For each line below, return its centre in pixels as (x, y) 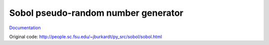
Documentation (25, 28)
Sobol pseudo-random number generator (96, 13)
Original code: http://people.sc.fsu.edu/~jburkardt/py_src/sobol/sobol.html (85, 37)
